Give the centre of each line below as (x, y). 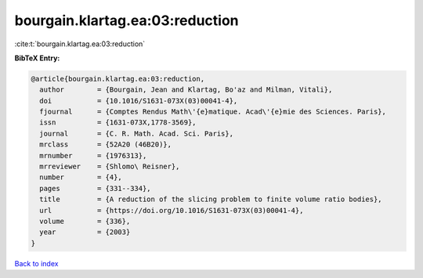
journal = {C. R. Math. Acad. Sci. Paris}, (137, 134)
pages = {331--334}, (96, 188)
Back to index (36, 263)
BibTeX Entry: (37, 58)
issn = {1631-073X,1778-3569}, (118, 123)
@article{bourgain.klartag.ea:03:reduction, (118, 79)
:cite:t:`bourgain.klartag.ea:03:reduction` (80, 44)
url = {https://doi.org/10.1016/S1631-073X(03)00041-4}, (172, 210)
